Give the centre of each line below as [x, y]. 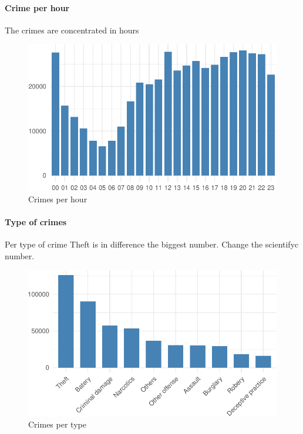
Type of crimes [36, 221]
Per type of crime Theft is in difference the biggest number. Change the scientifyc [152, 244]
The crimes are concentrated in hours [72, 30]
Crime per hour [37, 7]
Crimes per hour [58, 199]
